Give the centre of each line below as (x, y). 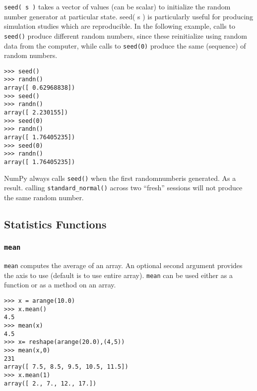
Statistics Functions (55, 224)
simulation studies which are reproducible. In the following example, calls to (120, 26)
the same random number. (44, 197)
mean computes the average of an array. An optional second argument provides (123, 265)
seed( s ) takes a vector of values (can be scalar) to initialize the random (117, 6)
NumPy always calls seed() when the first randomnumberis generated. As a (120, 178)
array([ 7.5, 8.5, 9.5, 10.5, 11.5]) (66, 367)
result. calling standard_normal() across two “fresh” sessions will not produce (123, 188)
